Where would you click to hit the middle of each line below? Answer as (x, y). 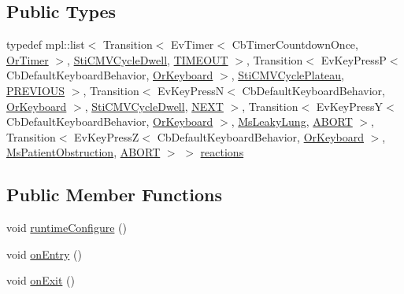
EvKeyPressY (350, 106)
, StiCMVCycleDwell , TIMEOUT (148, 59)
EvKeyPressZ (107, 136)
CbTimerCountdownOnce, (295, 44)
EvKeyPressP (354, 59)
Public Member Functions (114, 195)
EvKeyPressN (191, 90)
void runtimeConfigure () (67, 228)
